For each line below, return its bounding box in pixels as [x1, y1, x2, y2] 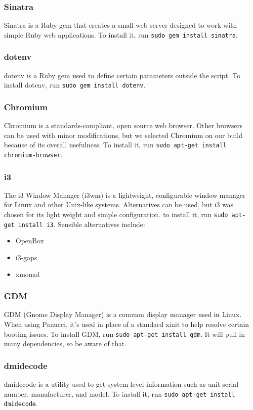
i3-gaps [15, 252, 37, 262]
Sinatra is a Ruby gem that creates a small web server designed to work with [4, 20, 237, 30]
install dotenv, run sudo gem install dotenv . [4, 80, 146, 90]
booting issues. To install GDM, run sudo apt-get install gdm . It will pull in [4, 328, 245, 339]
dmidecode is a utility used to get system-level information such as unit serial [4, 379, 239, 389]
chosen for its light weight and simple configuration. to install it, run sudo [4, 209, 228, 220]
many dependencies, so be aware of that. [4, 338, 126, 349]
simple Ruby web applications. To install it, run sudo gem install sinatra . [4, 29, 238, 40]
